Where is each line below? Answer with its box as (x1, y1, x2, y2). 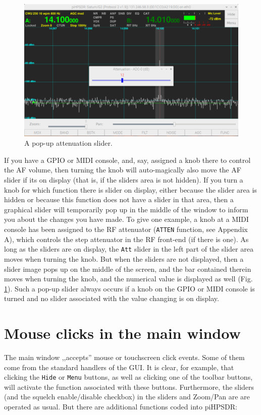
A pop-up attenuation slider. (24, 138, 113, 148)
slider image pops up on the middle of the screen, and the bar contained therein (4, 263, 251, 274)
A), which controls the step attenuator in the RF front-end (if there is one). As (4, 233, 249, 244)
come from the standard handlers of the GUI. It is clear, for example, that (4, 362, 234, 372)
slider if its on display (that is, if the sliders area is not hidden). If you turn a (4, 174, 243, 185)
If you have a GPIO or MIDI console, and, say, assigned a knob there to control (4, 154, 251, 165)
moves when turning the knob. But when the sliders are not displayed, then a (4, 253, 244, 264)
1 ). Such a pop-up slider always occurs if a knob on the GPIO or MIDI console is (4, 283, 255, 293)
